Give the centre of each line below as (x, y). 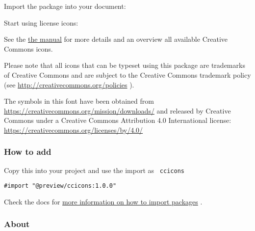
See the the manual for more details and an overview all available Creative (116, 39)
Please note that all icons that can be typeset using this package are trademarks (125, 65)
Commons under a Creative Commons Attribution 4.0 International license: (118, 120)
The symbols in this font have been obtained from (79, 101)
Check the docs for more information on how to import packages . (103, 202)
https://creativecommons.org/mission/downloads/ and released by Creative (117, 110)
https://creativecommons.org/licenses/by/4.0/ (74, 130)
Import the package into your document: (65, 6)
